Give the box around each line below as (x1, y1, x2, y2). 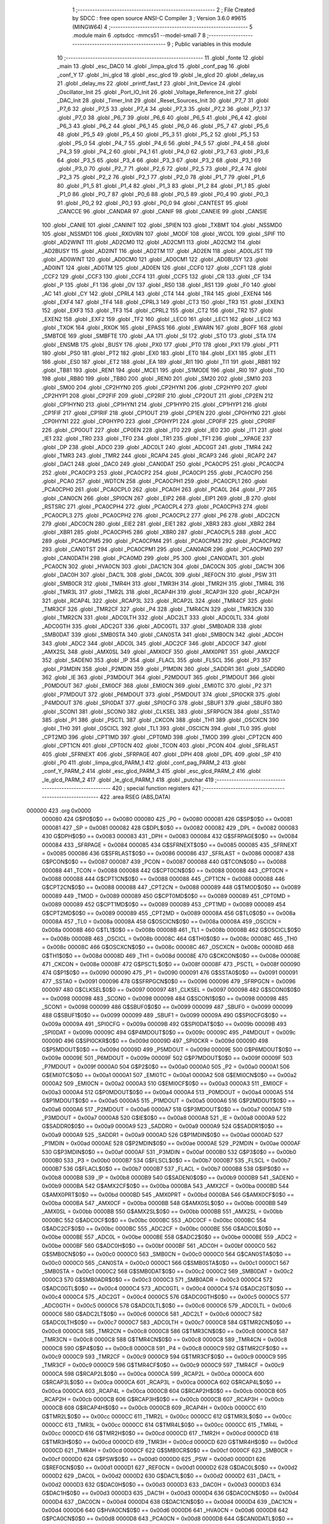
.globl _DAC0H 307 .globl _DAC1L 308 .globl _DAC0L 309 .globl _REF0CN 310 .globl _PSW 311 (41, 571, 277, 579)
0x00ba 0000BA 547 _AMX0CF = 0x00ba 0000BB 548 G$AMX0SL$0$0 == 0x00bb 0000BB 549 (41, 1199, 288, 1206)
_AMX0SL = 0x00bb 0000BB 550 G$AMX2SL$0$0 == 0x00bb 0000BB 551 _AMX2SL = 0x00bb (41, 1208, 283, 1216)
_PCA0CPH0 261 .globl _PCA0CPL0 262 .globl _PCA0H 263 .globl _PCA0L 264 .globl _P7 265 (41, 486, 277, 493)
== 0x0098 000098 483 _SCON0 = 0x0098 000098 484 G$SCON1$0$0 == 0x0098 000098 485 (41, 994, 288, 1002)
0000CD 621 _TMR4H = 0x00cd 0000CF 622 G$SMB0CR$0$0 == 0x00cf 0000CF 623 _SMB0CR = (41, 1447, 293, 1454)
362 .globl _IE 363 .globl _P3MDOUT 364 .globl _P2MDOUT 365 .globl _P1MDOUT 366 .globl (41, 674, 275, 681)
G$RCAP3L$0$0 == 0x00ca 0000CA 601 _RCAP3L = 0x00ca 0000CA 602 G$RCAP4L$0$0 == (41, 1378, 281, 1386)
